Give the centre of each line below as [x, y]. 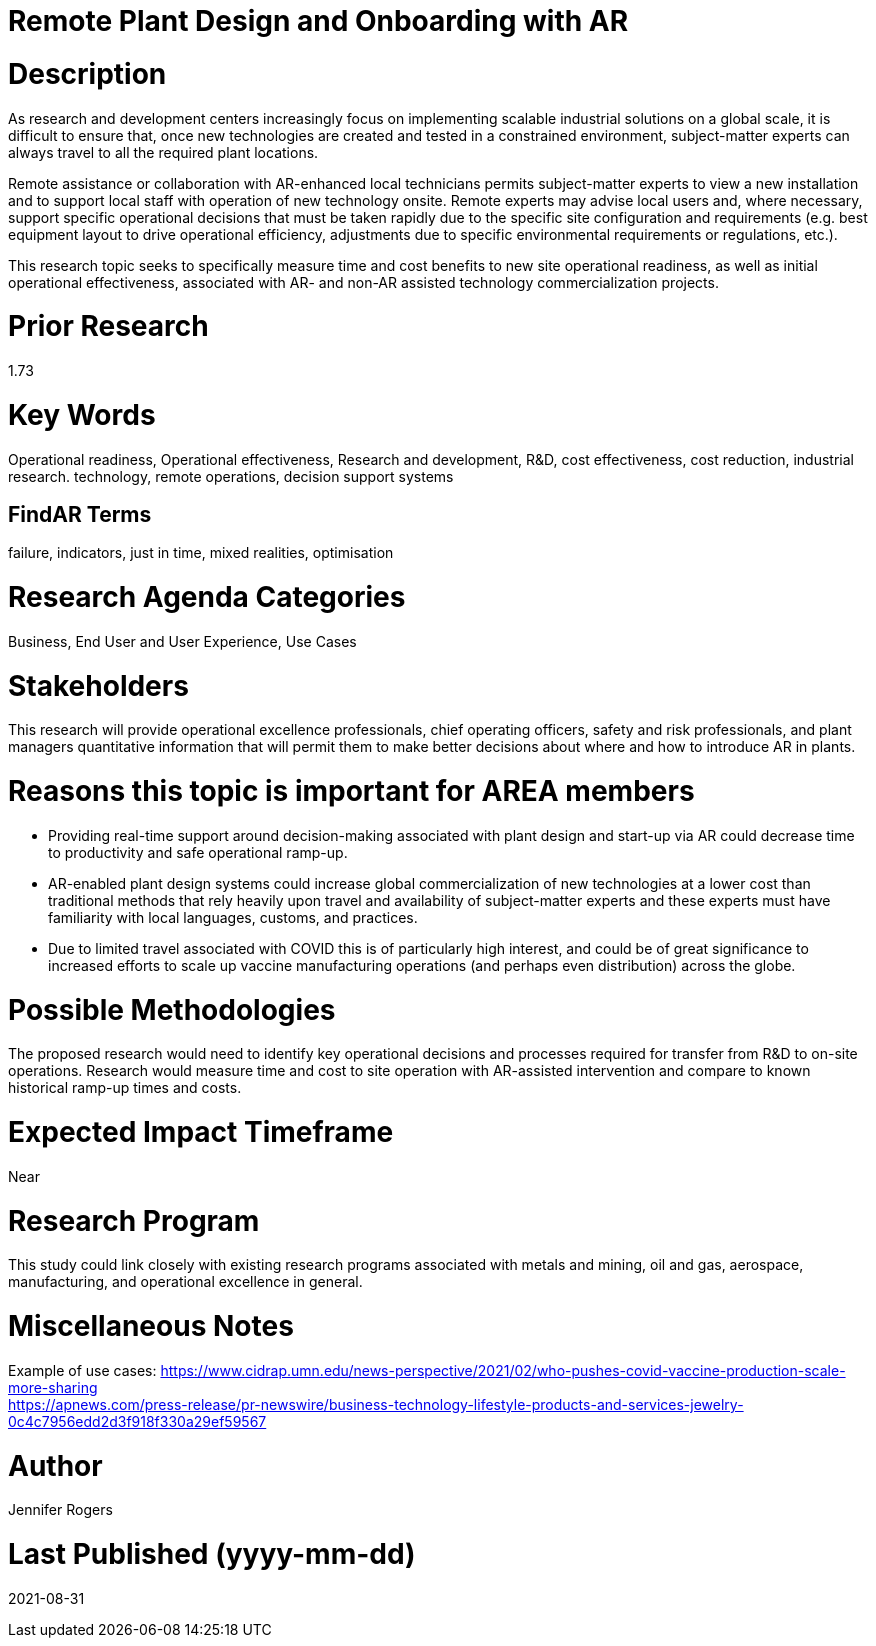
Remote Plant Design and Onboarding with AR [318, 21]
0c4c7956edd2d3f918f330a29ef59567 [137, 1421]
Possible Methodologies [172, 1009]
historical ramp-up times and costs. [125, 1088]
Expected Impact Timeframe [201, 1132]
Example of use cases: [82, 1370]
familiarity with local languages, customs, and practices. [233, 917]
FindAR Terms [80, 514]
